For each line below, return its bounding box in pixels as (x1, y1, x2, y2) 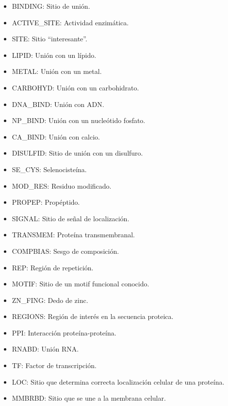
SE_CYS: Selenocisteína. (12, 164, 87, 174)
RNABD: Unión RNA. (12, 344, 79, 354)
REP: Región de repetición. (12, 262, 94, 272)
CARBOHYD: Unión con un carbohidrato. (12, 82, 139, 92)
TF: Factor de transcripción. (12, 360, 97, 371)
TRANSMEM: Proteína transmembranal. (12, 229, 135, 240)
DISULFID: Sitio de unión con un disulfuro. (12, 148, 143, 158)
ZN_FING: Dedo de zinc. (12, 295, 88, 305)
